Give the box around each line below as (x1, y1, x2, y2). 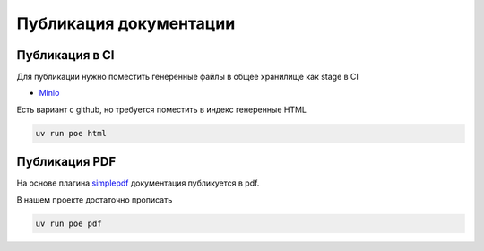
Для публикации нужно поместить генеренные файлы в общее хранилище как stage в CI (16, 72, 359, 82)
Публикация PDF (16, 154, 117, 169)
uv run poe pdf (35, 218, 102, 229)
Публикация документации (16, 13, 236, 33)
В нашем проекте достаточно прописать (16, 194, 173, 205)
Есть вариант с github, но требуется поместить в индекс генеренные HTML (16, 104, 307, 115)
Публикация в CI (16, 48, 115, 63)
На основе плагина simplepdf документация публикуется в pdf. (16, 177, 260, 188)
